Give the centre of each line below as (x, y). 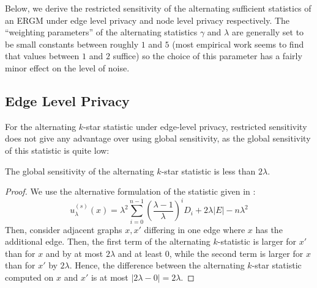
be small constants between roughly (72, 44)
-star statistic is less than (208, 171)
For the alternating (41, 126)
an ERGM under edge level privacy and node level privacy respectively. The (147, 20)
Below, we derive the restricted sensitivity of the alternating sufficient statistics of (158, 8)
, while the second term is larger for (236, 253)
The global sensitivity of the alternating (80, 171)
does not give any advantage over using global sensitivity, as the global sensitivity (158, 138)
